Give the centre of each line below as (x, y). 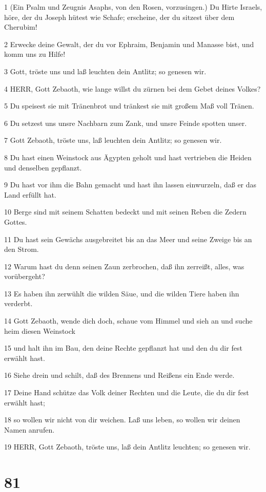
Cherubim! (21, 27)
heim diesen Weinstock (40, 330)
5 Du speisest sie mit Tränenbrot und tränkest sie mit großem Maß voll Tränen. (129, 106)
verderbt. (18, 303)
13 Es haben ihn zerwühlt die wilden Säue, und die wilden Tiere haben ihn (122, 293)
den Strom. (22, 249)
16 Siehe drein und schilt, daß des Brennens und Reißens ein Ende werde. (119, 375)
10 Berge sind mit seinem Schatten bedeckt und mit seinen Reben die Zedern (125, 212)
